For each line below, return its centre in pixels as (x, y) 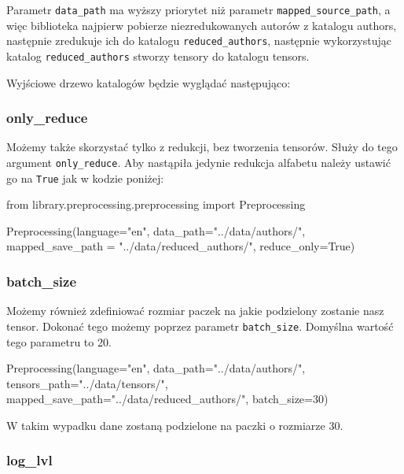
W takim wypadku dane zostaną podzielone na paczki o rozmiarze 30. (175, 425)
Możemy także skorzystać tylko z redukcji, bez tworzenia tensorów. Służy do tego (202, 147)
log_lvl (29, 460)
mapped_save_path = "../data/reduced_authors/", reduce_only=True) (181, 246)
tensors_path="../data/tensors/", (87, 383)
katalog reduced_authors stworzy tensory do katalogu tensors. (158, 56)
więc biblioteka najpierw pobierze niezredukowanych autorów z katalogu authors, (202, 25)
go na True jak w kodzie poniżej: (85, 178)
